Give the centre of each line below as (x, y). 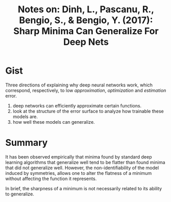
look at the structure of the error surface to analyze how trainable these (88, 111)
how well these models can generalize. (54, 122)
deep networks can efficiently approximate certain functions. (77, 105)
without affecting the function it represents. (51, 178)
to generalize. (20, 194)
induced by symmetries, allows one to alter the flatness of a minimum (79, 173)
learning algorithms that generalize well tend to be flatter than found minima (85, 162)
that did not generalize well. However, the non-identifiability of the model (82, 168)
